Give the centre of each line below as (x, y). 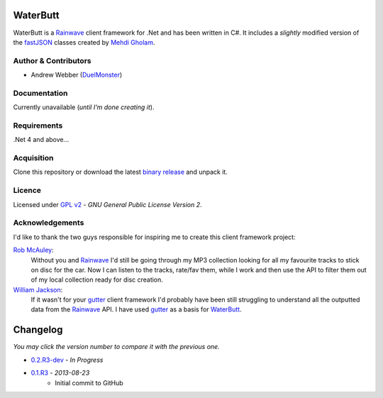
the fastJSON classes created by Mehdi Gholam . (84, 42)
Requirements (38, 126)
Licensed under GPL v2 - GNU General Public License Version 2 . (107, 204)
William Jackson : (38, 289)
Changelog (38, 330)
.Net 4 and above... (41, 140)
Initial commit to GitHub (89, 382)
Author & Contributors (52, 60)
